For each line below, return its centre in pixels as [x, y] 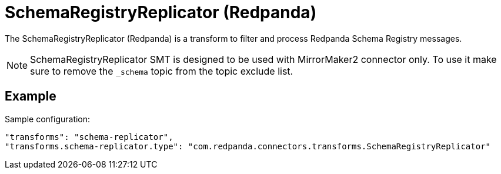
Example [31, 96]
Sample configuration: [48, 119]
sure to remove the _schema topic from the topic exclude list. [162, 71]
